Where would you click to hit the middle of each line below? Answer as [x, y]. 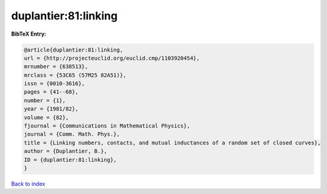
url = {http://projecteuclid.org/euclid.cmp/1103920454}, [112, 58]
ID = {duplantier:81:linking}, [71, 160]
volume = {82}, [46, 117]
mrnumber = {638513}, [56, 67]
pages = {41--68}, [51, 92]
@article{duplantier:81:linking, [74, 50]
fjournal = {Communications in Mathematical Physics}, [107, 126]
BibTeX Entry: [29, 34]
